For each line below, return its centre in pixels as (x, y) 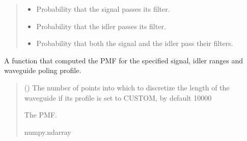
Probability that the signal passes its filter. (103, 9)
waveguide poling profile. (43, 70)
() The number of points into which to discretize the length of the (127, 87)
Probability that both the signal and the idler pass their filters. (135, 43)
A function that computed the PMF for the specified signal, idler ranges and (123, 60)
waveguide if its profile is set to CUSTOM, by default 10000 (118, 97)
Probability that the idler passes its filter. (101, 26)
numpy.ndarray (48, 132)
